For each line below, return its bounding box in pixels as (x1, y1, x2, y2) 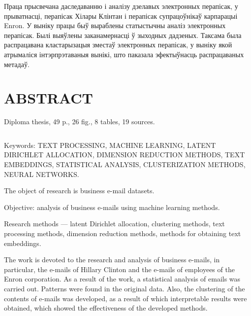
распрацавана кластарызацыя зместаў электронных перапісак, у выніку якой (4, 39, 232, 50)
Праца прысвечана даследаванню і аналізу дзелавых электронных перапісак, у (4, 1, 238, 11)
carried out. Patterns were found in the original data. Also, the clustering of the (4, 283, 245, 293)
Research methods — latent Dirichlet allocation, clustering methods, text (4, 218, 225, 229)
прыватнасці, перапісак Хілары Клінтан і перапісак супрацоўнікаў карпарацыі (4, 10, 238, 21)
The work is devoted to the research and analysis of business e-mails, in (4, 254, 220, 265)
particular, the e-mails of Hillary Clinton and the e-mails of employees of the (4, 264, 235, 274)
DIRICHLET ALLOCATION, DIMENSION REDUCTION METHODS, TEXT (4, 149, 245, 160)
